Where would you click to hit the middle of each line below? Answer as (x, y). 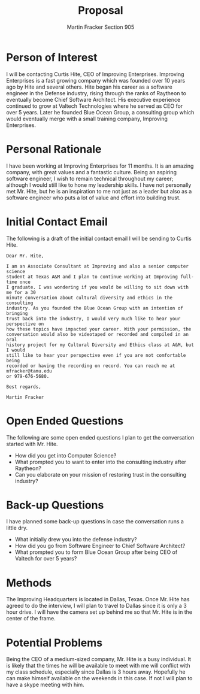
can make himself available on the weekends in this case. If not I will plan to (99, 678)
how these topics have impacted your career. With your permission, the (99, 329)
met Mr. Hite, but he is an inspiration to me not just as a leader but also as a (99, 191)
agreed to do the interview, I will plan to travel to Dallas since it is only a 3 (96, 606)
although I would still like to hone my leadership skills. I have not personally (99, 185)
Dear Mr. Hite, (25, 256)
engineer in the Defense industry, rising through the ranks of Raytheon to (96, 93)
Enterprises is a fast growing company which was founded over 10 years (96, 80)
